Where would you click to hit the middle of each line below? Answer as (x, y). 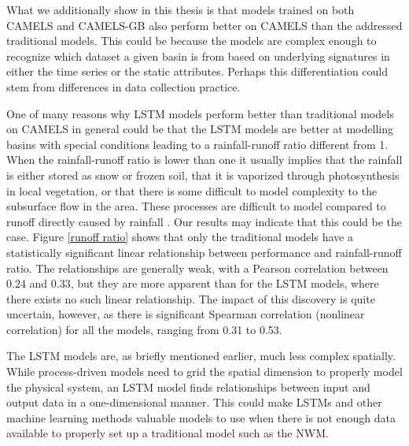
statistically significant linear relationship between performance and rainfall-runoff (204, 252)
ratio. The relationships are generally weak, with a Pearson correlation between (197, 268)
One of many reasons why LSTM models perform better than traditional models (200, 113)
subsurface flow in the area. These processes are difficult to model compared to (196, 206)
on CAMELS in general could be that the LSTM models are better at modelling (200, 129)
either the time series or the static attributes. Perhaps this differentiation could (197, 71)
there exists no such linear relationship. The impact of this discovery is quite (191, 298)
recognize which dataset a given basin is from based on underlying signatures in (198, 56)
